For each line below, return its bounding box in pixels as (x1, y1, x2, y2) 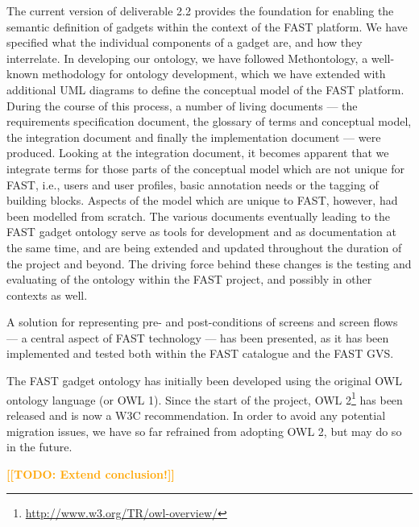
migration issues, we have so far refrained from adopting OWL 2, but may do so (6, 422, 402, 439)
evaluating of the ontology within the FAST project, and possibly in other (6, 271, 372, 288)
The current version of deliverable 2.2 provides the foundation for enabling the (6, 2, 394, 19)
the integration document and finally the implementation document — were (6, 128, 381, 145)
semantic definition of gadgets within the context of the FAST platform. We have (6, 18, 408, 35)
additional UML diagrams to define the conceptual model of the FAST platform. (6, 81, 404, 98)
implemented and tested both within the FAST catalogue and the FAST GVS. (6, 345, 394, 362)
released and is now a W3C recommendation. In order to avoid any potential (6, 406, 386, 423)
